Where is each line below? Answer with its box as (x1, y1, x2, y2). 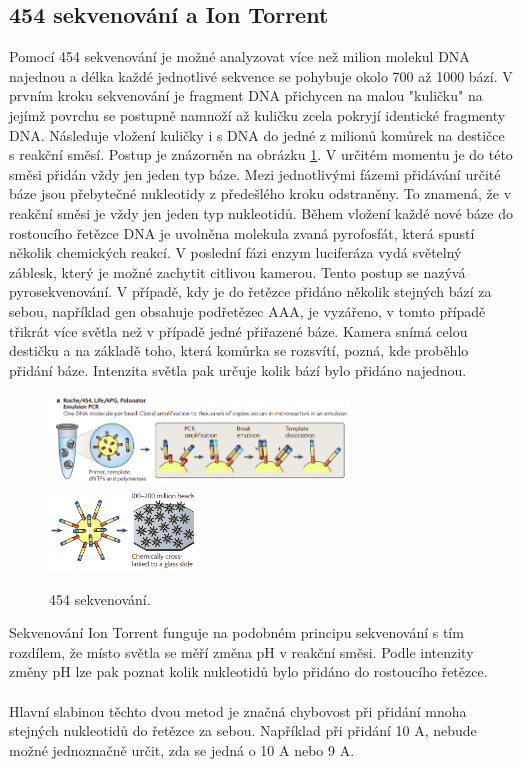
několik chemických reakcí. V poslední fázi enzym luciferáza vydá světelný (9, 242, 462, 263)
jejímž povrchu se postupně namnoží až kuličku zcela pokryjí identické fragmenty (9, 104, 506, 125)
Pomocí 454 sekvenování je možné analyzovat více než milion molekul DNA (9, 46, 470, 67)
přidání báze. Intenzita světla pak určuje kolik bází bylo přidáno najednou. (9, 359, 467, 380)
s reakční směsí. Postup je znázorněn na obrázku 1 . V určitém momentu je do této (9, 144, 513, 165)
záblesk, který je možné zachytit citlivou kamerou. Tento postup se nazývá (9, 261, 466, 282)
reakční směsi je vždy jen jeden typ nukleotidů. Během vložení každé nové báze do (9, 202, 513, 223)
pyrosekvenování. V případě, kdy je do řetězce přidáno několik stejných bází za (9, 281, 492, 302)
